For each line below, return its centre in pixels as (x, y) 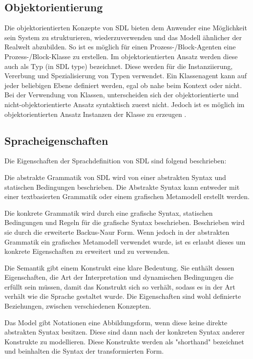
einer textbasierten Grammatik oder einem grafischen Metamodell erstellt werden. (127, 196)
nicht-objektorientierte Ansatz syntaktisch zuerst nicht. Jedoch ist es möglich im (125, 104)
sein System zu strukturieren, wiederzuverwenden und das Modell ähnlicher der (123, 37)
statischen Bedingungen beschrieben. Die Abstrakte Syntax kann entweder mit (122, 187)
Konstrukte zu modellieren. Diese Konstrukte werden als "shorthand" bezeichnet (124, 341)
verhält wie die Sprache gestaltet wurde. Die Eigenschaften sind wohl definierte (123, 296)
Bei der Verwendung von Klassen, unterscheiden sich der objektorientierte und (122, 95)
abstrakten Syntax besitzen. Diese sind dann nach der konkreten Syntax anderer (125, 332)
